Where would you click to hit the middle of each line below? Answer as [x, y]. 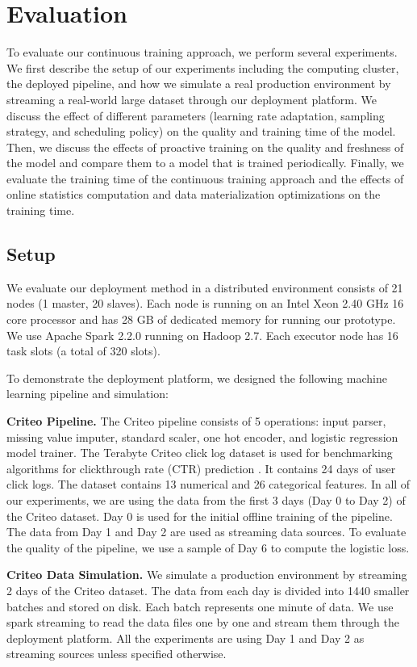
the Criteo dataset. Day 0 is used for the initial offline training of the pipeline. [200, 516]
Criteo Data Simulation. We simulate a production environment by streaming [207, 575]
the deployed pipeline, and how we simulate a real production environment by [199, 84]
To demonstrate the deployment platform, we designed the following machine [197, 378]
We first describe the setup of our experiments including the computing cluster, [203, 67]
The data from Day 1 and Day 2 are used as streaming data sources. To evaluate [206, 532]
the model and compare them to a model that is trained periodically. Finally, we [205, 163]
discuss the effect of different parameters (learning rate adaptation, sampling [196, 115]
